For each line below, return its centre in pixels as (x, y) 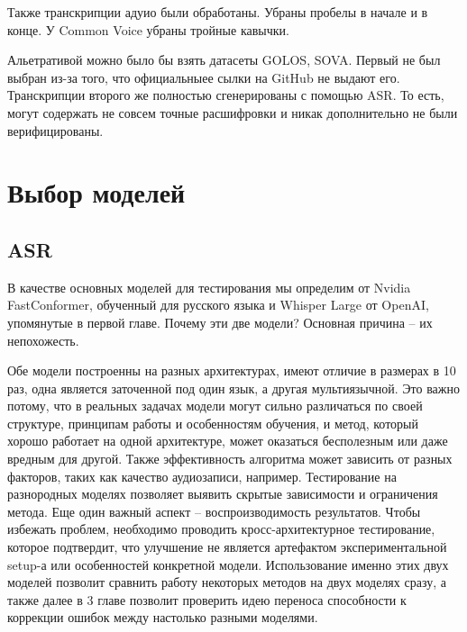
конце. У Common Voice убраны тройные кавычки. (148, 29)
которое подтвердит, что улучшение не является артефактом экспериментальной (227, 547)
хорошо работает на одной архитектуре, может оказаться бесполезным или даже (228, 441)
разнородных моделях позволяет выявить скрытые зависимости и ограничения (223, 494)
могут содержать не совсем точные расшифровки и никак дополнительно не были (233, 112)
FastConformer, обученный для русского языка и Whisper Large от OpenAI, (218, 305)
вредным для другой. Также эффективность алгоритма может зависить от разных (230, 459)
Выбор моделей (96, 192)
